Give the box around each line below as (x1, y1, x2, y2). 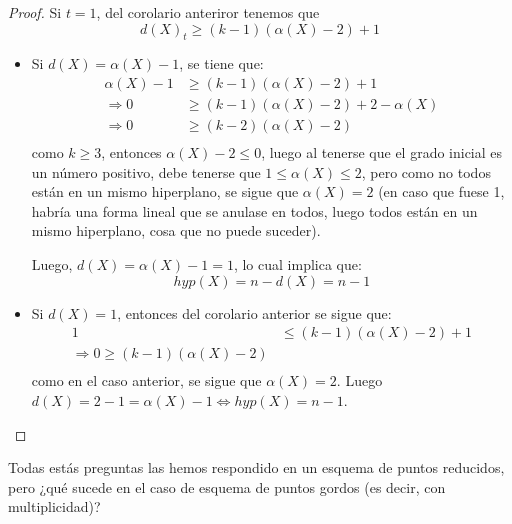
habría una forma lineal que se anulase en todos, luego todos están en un (31, 200, 478, 221)
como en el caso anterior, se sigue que (31, 370, 262, 391)
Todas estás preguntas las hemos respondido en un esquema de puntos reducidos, (8, 457, 505, 478)
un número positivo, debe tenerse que (31, 161, 261, 182)
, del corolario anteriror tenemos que (96, 2, 320, 22)
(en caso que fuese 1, (378, 181, 505, 202)
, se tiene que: (179, 53, 264, 74)
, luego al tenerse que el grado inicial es (261, 142, 503, 163)
